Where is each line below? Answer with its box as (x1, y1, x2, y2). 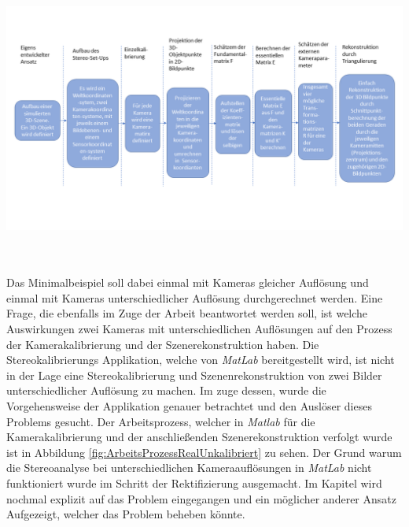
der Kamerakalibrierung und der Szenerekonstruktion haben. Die (6, 336, 319, 352)
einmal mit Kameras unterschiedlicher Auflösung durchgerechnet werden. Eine (6, 289, 383, 306)
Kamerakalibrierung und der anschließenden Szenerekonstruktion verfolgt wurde (6, 429, 392, 445)
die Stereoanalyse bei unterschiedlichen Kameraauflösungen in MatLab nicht (6, 459, 372, 476)
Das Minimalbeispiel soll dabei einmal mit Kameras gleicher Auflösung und (6, 274, 369, 291)
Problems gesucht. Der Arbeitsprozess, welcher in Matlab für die (6, 413, 315, 429)
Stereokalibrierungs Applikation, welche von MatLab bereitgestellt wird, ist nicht (6, 351, 395, 368)
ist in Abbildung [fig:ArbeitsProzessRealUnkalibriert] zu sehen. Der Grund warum (6, 443, 402, 460)
